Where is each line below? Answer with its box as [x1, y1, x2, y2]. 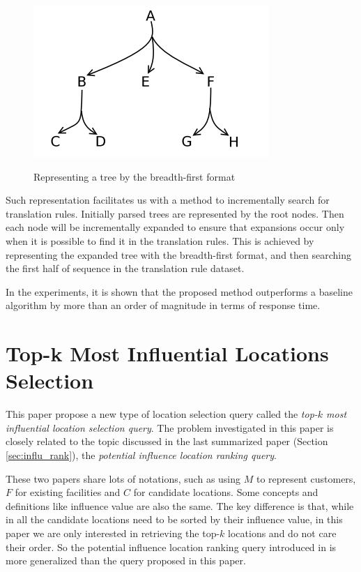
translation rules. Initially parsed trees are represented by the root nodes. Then [6, 206, 344, 220]
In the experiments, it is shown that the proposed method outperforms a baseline [6, 284, 353, 299]
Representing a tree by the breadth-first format [33, 169, 236, 183]
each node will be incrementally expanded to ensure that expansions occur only [6, 220, 345, 234]
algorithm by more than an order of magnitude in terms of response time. [6, 298, 321, 313]
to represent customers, [256, 471, 356, 486]
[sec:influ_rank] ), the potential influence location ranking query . [6, 448, 277, 462]
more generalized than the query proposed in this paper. [6, 553, 246, 568]
